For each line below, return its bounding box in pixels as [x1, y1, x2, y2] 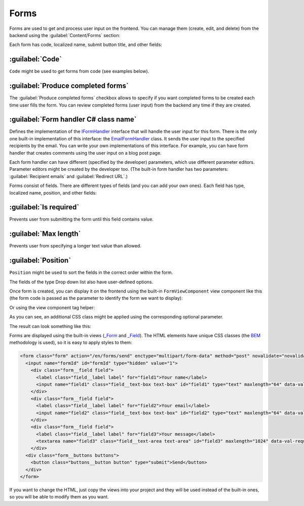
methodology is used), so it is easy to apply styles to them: [9, 340, 132, 346]
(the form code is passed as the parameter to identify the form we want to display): [9, 295, 183, 301]
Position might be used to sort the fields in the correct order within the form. [9, 269, 173, 276]
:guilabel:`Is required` [9, 203, 80, 211]
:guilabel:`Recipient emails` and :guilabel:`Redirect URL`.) [9, 173, 128, 179]
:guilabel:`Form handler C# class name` [9, 115, 137, 124]
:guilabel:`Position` [9, 256, 71, 265]
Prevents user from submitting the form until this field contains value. [9, 216, 154, 223]
